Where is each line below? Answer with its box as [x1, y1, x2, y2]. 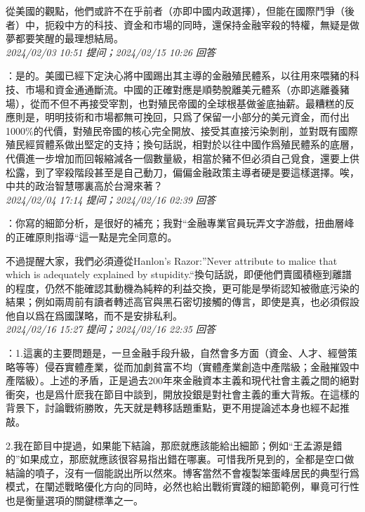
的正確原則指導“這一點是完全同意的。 [6, 229, 178, 244]
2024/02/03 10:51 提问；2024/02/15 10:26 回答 [6, 44, 215, 59]
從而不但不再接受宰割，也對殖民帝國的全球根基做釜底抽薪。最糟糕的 [29, 96, 345, 110]
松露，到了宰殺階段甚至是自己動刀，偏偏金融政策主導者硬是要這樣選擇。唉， [6, 164, 359, 179]
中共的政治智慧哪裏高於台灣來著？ [6, 178, 163, 193]
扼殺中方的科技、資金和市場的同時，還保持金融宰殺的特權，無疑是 [44, 17, 350, 32]
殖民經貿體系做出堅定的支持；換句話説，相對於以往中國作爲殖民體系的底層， [6, 137, 359, 152]
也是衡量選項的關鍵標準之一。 [6, 493, 143, 507]
